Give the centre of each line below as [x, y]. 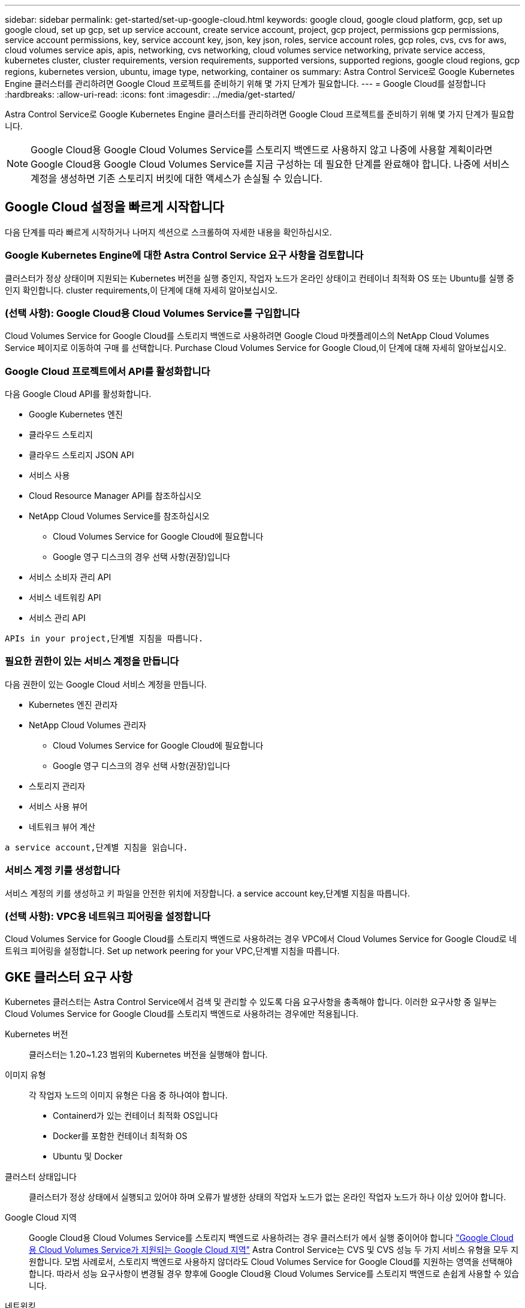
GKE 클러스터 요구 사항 [69, 977]
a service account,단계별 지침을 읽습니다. [96, 847]
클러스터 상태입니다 [41, 1177]
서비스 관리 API [57, 618]
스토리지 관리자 [57, 786]
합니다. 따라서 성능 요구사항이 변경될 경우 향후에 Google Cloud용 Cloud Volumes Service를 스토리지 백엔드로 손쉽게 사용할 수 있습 [274, 1274]
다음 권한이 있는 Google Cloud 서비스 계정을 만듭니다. [106, 684]
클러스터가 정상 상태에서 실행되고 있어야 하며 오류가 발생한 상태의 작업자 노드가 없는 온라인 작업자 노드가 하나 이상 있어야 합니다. [268, 1197]
